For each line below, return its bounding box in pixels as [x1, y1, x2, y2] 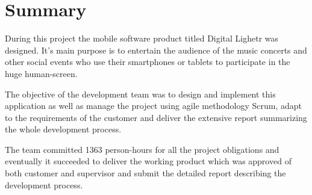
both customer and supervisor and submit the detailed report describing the [5, 167, 286, 179]
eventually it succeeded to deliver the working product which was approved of [5, 155, 292, 167]
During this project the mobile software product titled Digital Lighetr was [5, 32, 279, 45]
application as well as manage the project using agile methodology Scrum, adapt [5, 99, 302, 112]
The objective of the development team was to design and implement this [5, 87, 276, 100]
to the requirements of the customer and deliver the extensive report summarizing [5, 111, 307, 123]
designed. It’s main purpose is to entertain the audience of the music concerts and [5, 43, 307, 56]
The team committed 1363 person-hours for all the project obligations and [5, 143, 279, 155]
